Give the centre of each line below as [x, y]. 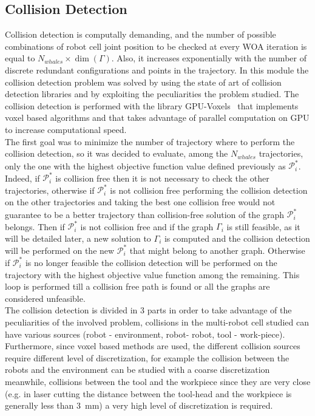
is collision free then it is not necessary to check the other [162, 178]
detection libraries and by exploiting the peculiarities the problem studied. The [152, 94]
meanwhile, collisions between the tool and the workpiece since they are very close [158, 381]
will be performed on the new [60, 250]
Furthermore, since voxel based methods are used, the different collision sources [153, 346]
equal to [20, 58]
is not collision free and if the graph [147, 226]
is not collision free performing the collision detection [209, 190]
